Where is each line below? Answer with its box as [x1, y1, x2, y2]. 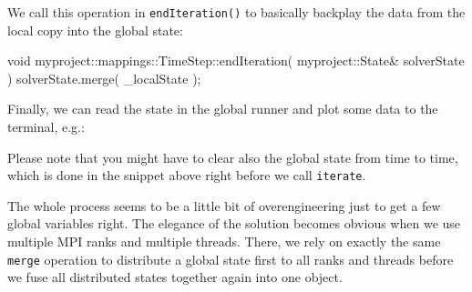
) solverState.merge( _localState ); [7, 68, 201, 87]
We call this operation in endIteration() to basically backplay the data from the [7, 3, 466, 21]
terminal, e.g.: [7, 117, 85, 136]
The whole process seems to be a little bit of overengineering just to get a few [7, 196, 441, 215]
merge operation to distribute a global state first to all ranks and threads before [7, 249, 454, 268]
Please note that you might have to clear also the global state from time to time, [7, 147, 458, 166]
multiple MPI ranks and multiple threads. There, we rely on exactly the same [7, 232, 441, 251]
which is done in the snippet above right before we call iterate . [7, 166, 366, 185]
